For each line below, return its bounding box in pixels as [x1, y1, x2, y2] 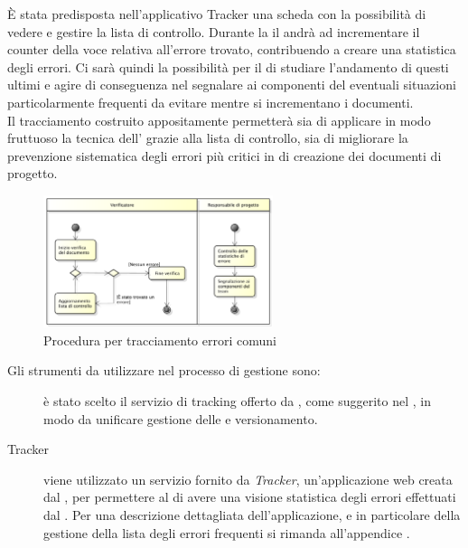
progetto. [7, 164, 58, 183]
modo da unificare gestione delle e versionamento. [43, 409, 318, 428]
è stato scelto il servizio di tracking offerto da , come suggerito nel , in [43, 392, 431, 411]
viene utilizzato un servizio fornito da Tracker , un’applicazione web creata [43, 469, 453, 488]
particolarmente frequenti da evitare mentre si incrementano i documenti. [7, 92, 414, 111]
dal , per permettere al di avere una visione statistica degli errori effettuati [43, 487, 456, 506]
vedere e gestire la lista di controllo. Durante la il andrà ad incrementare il [7, 22, 420, 41]
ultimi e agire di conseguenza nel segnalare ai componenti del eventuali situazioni [7, 75, 456, 94]
